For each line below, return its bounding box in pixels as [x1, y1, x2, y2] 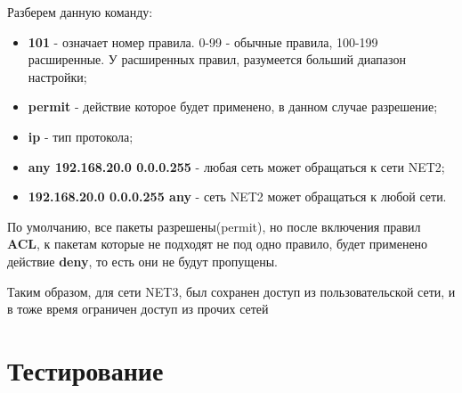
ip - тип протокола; [28, 127, 134, 145]
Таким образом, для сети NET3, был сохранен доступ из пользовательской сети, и [7, 282, 456, 300]
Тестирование [7, 351, 164, 388]
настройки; [28, 67, 87, 86]
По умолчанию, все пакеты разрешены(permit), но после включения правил [7, 217, 421, 235]
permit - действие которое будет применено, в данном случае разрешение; [28, 97, 438, 116]
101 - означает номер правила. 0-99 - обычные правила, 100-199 [28, 32, 378, 51]
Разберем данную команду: [7, 3, 153, 20]
